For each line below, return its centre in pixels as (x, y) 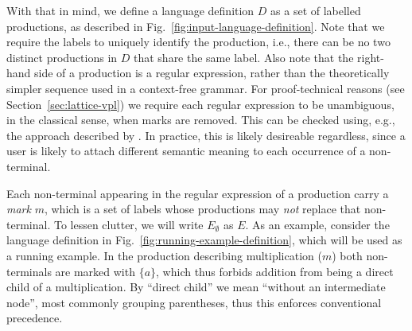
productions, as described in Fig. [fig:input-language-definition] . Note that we (196, 26)
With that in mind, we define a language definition (130, 10)
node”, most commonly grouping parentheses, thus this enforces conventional (194, 302)
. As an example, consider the (317, 224)
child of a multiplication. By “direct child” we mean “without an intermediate (196, 287)
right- (371, 57)
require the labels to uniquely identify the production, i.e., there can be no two (198, 42)
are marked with (95, 271)
